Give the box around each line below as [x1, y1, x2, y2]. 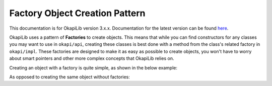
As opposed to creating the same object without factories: [9, 73, 130, 80]
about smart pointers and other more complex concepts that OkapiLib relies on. [9, 55, 174, 61]
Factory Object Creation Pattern [9, 8, 146, 19]
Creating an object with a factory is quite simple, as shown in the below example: [9, 64, 177, 70]
